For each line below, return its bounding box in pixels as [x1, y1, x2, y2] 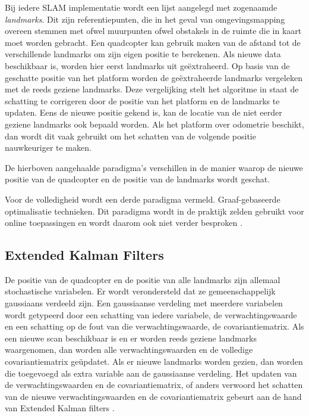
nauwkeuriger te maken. [5, 141, 92, 154]
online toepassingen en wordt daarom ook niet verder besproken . [5, 216, 242, 229]
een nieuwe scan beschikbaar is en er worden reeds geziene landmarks [5, 331, 257, 344]
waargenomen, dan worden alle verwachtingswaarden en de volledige [5, 343, 253, 356]
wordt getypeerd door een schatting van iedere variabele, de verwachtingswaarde [5, 308, 297, 321]
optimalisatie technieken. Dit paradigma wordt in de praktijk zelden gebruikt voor [5, 204, 304, 217]
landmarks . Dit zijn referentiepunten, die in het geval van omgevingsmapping [5, 13, 285, 25]
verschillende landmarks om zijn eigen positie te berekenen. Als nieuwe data [5, 48, 281, 60]
